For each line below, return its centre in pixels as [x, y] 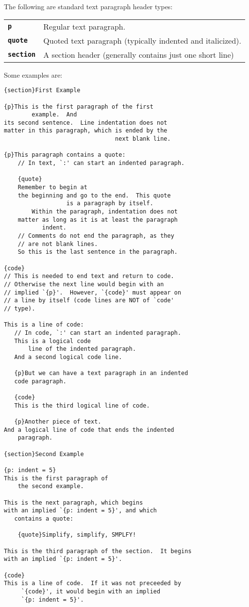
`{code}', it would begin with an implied [91, 591]
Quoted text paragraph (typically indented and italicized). [142, 40]
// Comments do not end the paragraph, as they [96, 236]
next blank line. [143, 139]
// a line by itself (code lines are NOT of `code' [89, 301]
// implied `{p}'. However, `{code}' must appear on [93, 292]
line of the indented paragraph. [82, 349]
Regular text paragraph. [84, 26]
